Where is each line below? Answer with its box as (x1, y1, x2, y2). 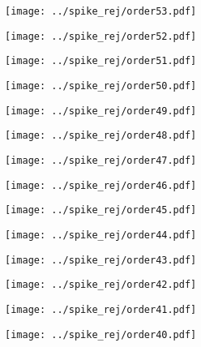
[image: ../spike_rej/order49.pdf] (5, 105, 197, 117)
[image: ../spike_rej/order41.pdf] (5, 303, 197, 315)
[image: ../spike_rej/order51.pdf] (5, 55, 197, 67)
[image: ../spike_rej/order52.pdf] (5, 30, 197, 42)
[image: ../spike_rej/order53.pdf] (5, 6, 197, 17)
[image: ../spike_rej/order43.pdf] (5, 254, 197, 266)
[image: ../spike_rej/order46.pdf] (5, 179, 197, 191)
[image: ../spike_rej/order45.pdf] (5, 204, 197, 216)
